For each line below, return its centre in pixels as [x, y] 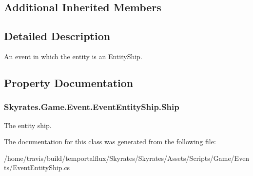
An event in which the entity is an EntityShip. [73, 56]
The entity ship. [28, 125]
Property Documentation [69, 82]
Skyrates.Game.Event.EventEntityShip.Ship [92, 107]
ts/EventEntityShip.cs [37, 167]
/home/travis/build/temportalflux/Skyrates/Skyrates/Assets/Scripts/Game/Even [127, 158]
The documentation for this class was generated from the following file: [110, 142]
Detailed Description [57, 36]
